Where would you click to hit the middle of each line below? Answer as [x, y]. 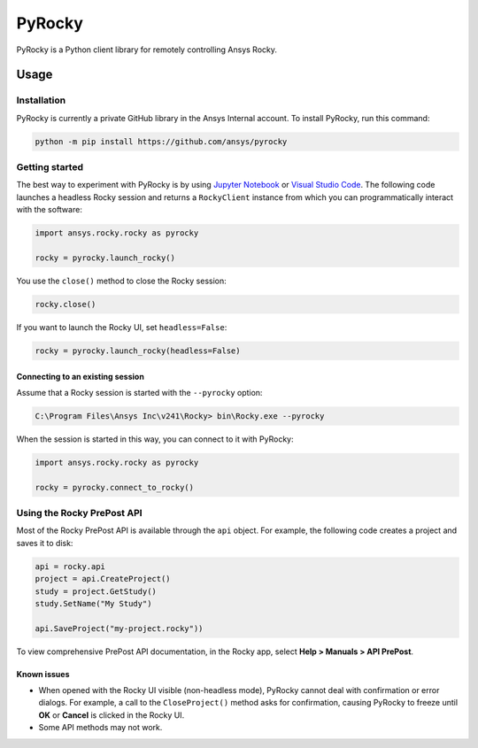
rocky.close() [66, 304]
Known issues [43, 674]
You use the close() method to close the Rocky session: [122, 281]
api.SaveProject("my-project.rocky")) [119, 628]
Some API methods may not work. [100, 728]
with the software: [50, 210]
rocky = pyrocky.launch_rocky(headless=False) [138, 351]
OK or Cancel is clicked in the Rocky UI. [112, 715]
